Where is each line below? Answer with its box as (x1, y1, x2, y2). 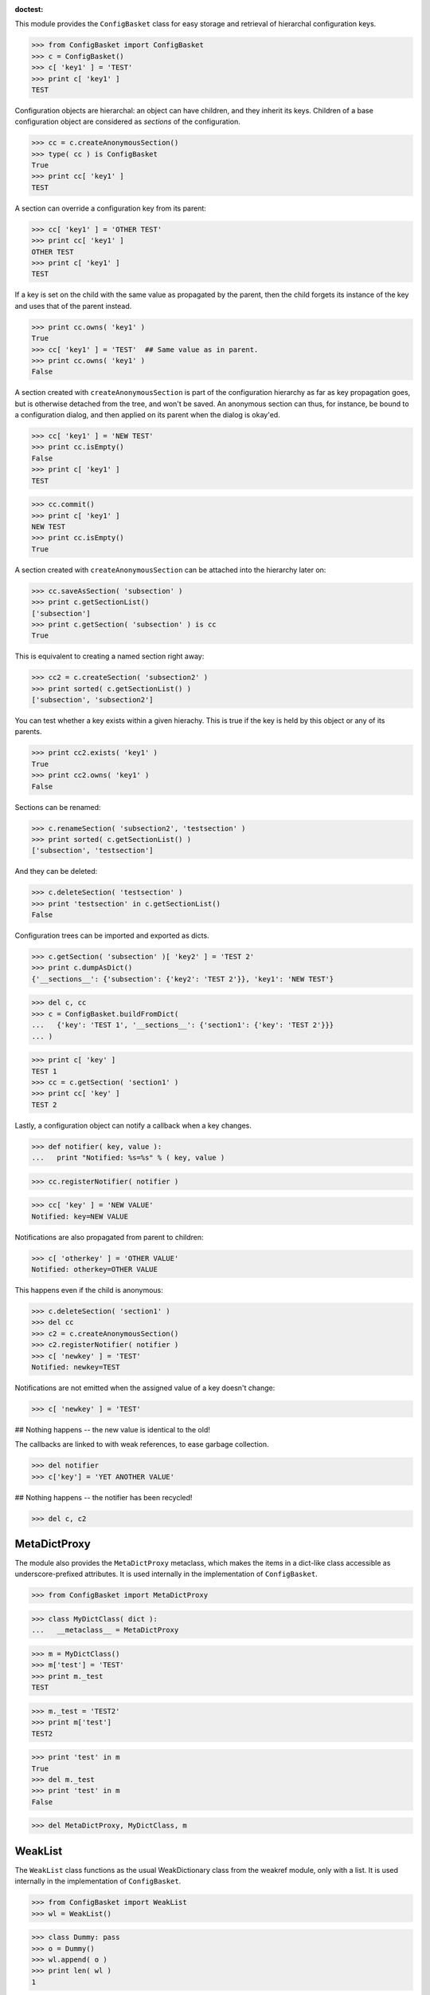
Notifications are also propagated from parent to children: (14, 1232, 204, 1242)
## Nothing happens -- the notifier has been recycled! (14, 1492, 193, 1502)
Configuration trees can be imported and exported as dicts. (14, 930, 210, 941)
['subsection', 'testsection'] (31, 846, 154, 855)
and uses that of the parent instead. (14, 301, 132, 310)
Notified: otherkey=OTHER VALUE (31, 1265, 158, 1274)
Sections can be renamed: (14, 802, 101, 812)
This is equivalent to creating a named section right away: (14, 651, 205, 662)
